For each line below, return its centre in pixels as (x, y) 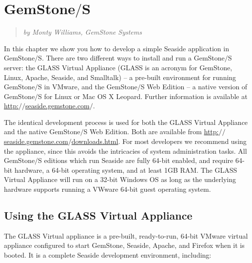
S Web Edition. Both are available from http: (151, 131)
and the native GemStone (42, 131)
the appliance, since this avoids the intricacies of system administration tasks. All (126, 151)
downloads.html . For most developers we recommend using (159, 141)
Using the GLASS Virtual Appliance (98, 215)
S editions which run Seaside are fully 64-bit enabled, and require (136, 160)
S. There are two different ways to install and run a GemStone (131, 58)
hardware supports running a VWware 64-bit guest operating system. (107, 189)
